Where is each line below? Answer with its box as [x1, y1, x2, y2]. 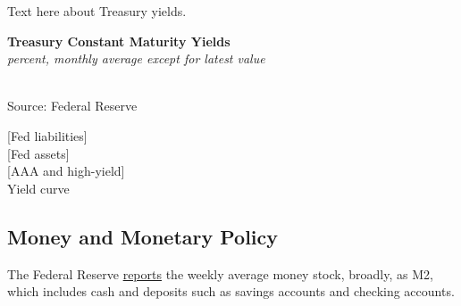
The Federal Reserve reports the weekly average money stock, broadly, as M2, [7, 264, 433, 283]
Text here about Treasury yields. [7, 2, 187, 20]
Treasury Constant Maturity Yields [7, 31, 230, 50]
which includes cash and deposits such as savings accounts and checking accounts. [7, 282, 455, 301]
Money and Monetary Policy [7, 222, 279, 250]
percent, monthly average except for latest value [7, 49, 265, 68]
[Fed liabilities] [7, 126, 88, 145]
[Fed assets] [7, 144, 70, 162]
